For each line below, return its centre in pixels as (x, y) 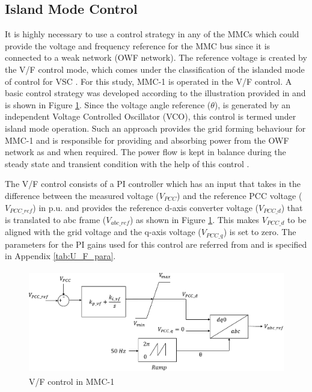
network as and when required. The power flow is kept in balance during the (145, 152)
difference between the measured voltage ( (82, 195)
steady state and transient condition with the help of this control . (127, 163)
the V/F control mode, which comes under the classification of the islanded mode (155, 69)
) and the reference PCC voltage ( (240, 195)
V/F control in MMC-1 (72, 381)
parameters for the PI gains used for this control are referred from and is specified (156, 244)
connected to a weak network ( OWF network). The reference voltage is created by (156, 57)
